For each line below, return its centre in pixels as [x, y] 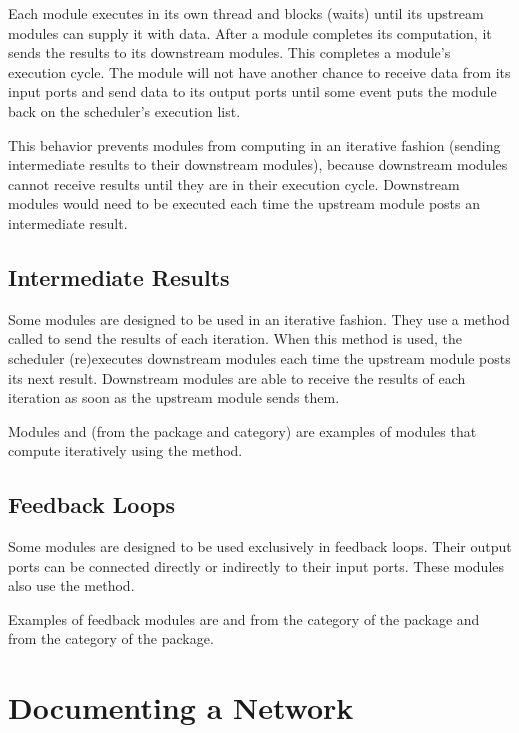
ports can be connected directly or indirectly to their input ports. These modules [256, 565]
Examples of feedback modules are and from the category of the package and [244, 618]
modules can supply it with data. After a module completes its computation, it [250, 32]
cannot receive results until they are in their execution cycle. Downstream [234, 183]
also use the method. [71, 585]
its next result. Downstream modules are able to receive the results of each [237, 377]
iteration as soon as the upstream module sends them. [174, 397]
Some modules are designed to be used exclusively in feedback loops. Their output [260, 546]
